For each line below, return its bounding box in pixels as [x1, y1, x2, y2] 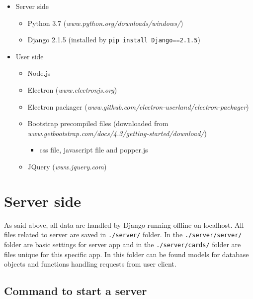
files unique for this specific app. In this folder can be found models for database [4, 249, 249, 259]
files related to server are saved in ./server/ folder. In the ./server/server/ [4, 229, 242, 240]
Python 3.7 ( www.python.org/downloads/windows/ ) [27, 17, 183, 28]
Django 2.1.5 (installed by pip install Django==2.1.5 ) [27, 34, 200, 45]
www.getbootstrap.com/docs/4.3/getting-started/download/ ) [27, 128, 207, 138]
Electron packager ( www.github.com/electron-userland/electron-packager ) [27, 101, 249, 112]
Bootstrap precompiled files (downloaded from [27, 118, 169, 129]
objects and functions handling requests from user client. [4, 259, 176, 269]
